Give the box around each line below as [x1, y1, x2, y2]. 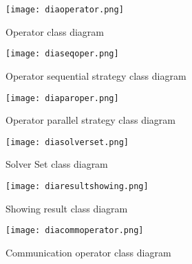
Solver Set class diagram [6, 157, 108, 171]
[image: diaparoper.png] [6, 93, 119, 103]
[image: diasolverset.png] [6, 137, 129, 147]
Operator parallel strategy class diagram [6, 113, 175, 127]
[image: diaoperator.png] [6, 5, 124, 14]
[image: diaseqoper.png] [6, 49, 119, 59]
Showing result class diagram [6, 201, 128, 215]
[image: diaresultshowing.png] [6, 181, 149, 191]
